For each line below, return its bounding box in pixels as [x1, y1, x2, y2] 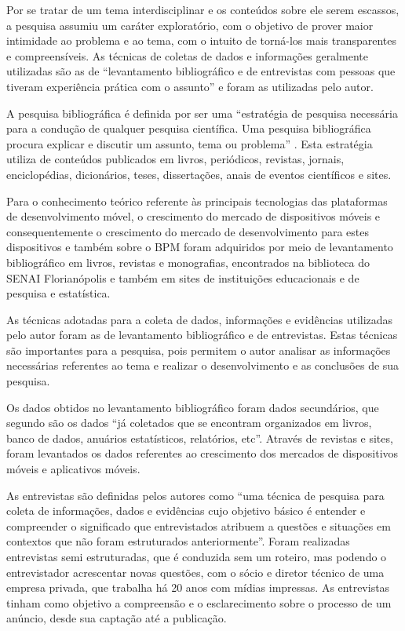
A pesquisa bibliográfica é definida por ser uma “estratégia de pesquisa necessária [6, 104, 398, 121]
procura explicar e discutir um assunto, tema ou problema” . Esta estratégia [6, 135, 373, 151]
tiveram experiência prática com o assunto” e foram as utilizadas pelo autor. [6, 78, 374, 94]
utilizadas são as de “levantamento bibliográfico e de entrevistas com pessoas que [6, 63, 396, 79]
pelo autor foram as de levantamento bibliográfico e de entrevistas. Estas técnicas [6, 326, 398, 343]
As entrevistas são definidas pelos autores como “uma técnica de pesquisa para [6, 487, 385, 503]
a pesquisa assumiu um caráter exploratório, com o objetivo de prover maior [6, 16, 374, 33]
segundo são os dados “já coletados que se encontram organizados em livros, [6, 414, 372, 431]
